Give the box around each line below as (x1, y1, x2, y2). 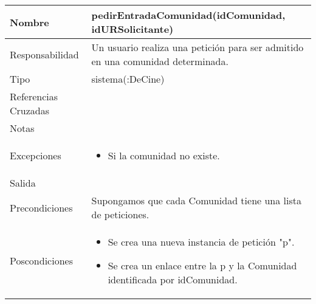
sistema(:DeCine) (91, 72, 165, 86)
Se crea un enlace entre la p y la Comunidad (108, 258, 297, 272)
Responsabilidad (10, 47, 79, 61)
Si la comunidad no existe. (108, 148, 220, 162)
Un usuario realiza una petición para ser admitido (91, 40, 304, 54)
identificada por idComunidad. (108, 272, 238, 286)
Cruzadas (10, 103, 50, 117)
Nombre (10, 15, 49, 29)
